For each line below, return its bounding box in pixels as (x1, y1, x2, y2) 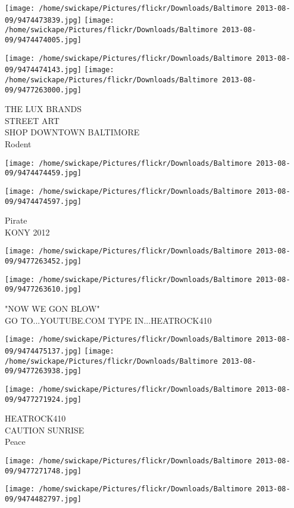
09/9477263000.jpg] (5, 85, 82, 94)
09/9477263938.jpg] (5, 367, 82, 376)
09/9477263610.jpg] (5, 285, 82, 294)
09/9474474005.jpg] (5, 35, 82, 44)
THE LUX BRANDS (5, 103, 82, 115)
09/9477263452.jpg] (5, 257, 82, 266)
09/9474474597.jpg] (5, 197, 82, 206)
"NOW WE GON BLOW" (5, 302, 100, 315)
